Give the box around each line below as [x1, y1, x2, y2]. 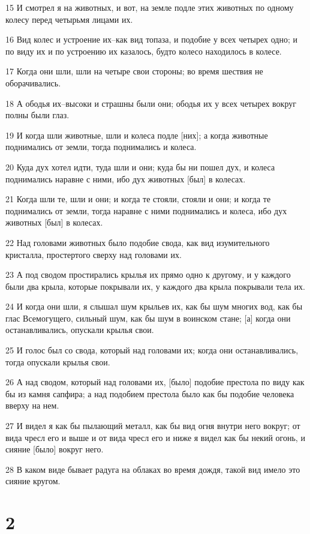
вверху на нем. [5, 399, 59, 412]
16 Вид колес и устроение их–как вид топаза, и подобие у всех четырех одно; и [5, 33, 297, 46]
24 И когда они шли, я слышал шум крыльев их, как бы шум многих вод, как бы [5, 300, 303, 313]
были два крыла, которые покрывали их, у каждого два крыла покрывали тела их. [5, 280, 305, 292]
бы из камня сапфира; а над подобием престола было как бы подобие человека [5, 387, 294, 400]
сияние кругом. [5, 475, 61, 487]
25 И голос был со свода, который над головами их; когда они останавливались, [5, 344, 299, 356]
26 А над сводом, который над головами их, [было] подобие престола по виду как [5, 376, 305, 388]
